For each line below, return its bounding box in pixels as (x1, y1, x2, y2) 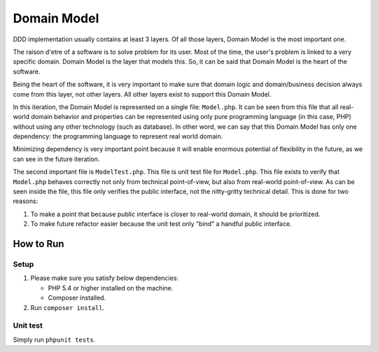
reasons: (13, 197, 38, 206)
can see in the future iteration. (13, 155, 100, 163)
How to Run (13, 238, 64, 250)
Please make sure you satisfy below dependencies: (30, 274, 178, 283)
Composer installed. (48, 294, 106, 302)
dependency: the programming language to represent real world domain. (13, 132, 223, 141)
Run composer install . (30, 303, 105, 311)
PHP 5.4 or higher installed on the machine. (48, 283, 174, 292)
